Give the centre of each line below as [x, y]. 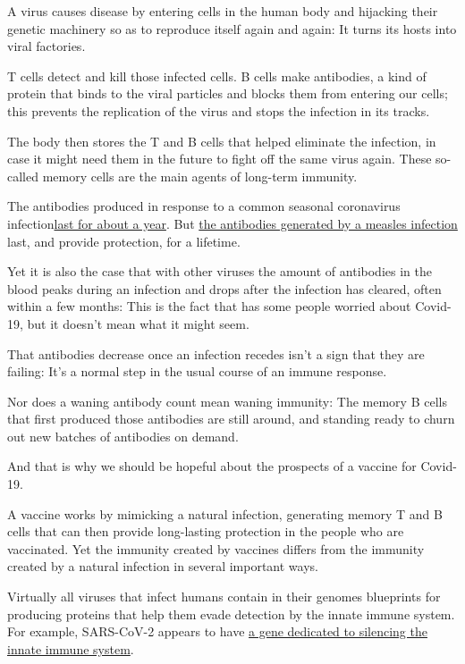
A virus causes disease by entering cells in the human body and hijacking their [223, 11]
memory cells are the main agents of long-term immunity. [200, 176]
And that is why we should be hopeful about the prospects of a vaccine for [212, 466]
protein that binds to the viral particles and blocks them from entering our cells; [228, 93]
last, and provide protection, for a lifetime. [124, 241]
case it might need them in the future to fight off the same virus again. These [220, 159]
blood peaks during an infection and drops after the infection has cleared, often [224, 288]
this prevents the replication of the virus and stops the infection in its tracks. [219, 110]
